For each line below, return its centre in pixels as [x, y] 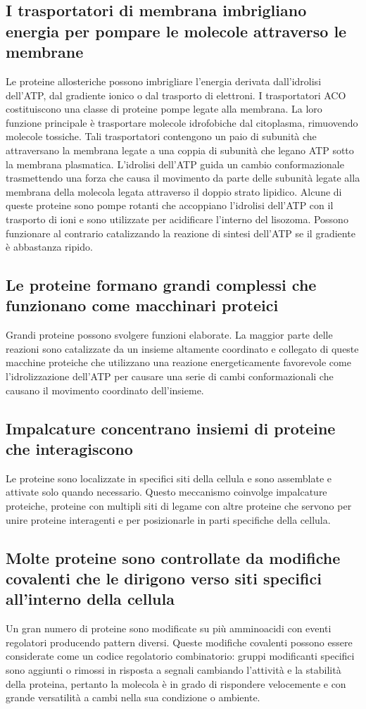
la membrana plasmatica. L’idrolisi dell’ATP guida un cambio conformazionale [175, 164]
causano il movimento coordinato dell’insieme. [105, 390]
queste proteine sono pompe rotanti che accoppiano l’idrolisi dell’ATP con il [170, 205]
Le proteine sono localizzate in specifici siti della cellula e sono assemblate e [169, 478]
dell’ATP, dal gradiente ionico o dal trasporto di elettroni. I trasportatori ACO [176, 95]
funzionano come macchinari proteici [142, 305]
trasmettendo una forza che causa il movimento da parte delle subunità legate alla [183, 178]
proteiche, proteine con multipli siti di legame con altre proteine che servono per [179, 506]
